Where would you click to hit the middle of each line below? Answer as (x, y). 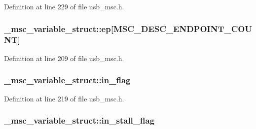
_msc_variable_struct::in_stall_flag (79, 120)
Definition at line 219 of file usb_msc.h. (64, 98)
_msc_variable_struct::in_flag (67, 80)
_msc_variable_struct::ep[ (59, 28)
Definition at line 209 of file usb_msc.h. (64, 58)
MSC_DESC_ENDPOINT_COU (183, 28)
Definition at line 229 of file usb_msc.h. (64, 6)
